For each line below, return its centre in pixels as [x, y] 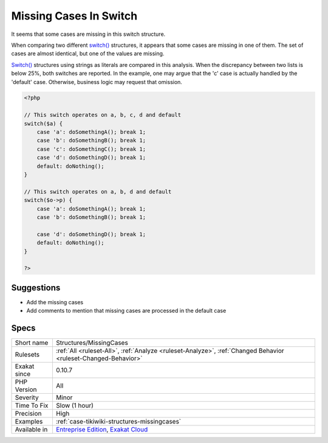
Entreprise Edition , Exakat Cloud [102, 430]
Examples [29, 422]
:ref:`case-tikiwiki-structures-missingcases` [118, 422]
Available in [31, 430]
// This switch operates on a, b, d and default [98, 191]
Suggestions [36, 288]
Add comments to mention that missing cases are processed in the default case [126, 311]
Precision [28, 414]
